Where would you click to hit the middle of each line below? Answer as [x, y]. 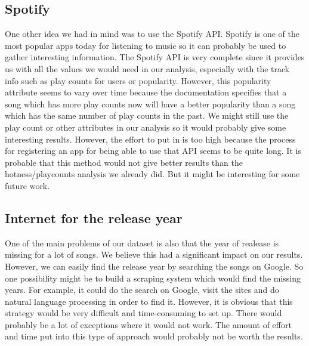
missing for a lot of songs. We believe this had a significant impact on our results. [154, 254]
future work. [27, 185]
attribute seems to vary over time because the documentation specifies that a [146, 92]
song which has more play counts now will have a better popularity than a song [150, 104]
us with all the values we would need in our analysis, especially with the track [147, 68]
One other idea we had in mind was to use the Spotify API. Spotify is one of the [152, 34]
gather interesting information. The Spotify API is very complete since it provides [155, 57]
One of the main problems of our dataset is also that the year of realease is [142, 242]
